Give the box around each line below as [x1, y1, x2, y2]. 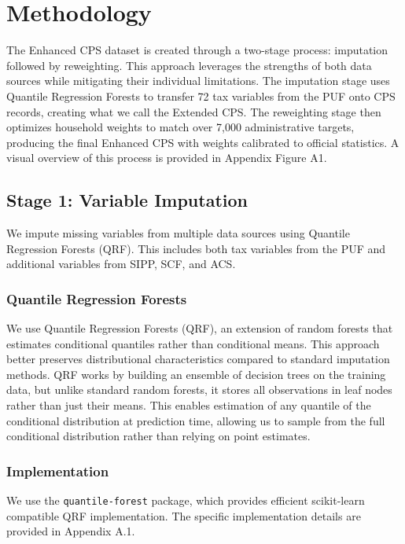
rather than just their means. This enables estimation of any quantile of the [6, 397, 371, 414]
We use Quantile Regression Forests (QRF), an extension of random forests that [6, 320, 393, 336]
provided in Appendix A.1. [6, 523, 135, 539]
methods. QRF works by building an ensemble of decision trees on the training [6, 366, 386, 382]
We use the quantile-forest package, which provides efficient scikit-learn [6, 492, 365, 509]
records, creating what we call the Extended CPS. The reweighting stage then [6, 103, 381, 119]
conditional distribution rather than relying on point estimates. [6, 428, 311, 444]
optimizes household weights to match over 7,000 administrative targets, [6, 119, 355, 135]
